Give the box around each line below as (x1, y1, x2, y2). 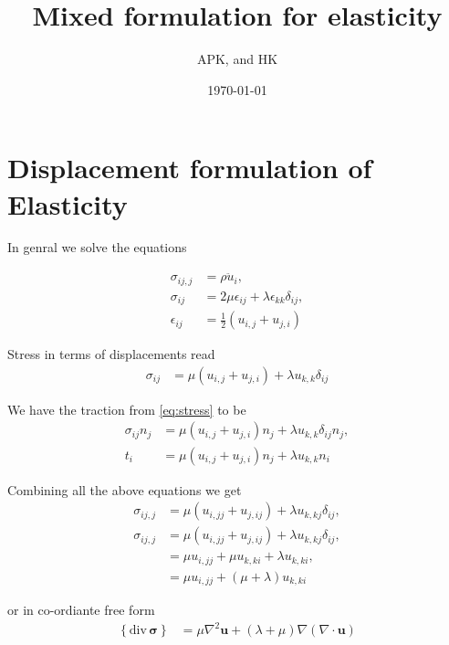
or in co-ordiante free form (7, 600, 155, 619)
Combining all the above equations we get (7, 480, 242, 499)
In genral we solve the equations (7, 238, 187, 257)
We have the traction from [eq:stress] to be (7, 399, 246, 418)
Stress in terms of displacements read (7, 344, 215, 364)
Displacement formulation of (7, 149, 372, 186)
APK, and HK (196, 49, 278, 69)
